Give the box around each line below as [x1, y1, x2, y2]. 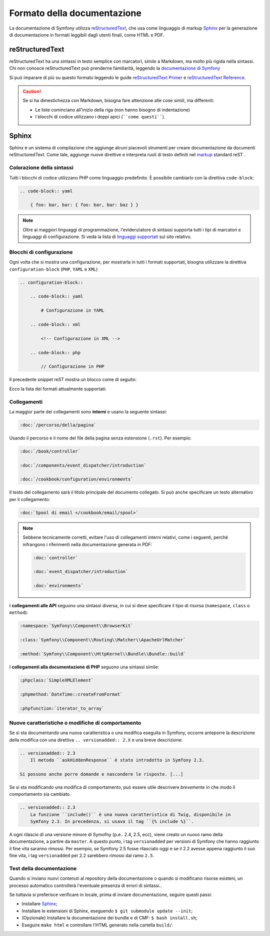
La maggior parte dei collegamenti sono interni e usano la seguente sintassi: [9, 408, 167, 414]
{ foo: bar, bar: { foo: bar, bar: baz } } [30, 202, 138, 208]
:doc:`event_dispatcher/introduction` [33, 569, 128, 575]
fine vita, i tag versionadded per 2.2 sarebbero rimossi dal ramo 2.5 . [9, 852, 154, 859]
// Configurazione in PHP [40, 364, 104, 369]
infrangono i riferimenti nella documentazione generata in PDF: [22, 541, 152, 547]
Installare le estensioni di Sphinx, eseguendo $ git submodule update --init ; [21, 907, 193, 914]
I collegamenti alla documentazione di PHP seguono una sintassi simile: [9, 664, 159, 670]
